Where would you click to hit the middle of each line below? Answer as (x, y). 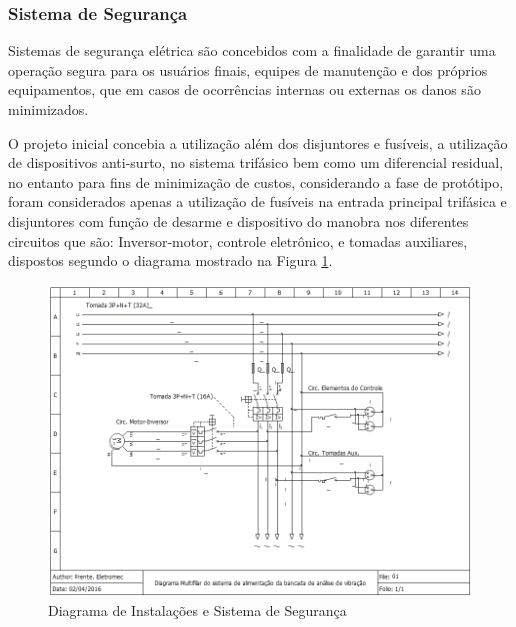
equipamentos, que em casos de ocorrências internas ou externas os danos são (244, 89)
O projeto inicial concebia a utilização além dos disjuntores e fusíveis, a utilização (258, 142)
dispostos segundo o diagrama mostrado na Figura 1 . (170, 260)
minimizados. (48, 109)
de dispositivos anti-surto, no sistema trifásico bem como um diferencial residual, (256, 162)
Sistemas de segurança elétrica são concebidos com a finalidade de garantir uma (252, 50)
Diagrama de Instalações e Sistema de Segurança (197, 610)
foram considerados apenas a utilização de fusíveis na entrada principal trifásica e (257, 201)
